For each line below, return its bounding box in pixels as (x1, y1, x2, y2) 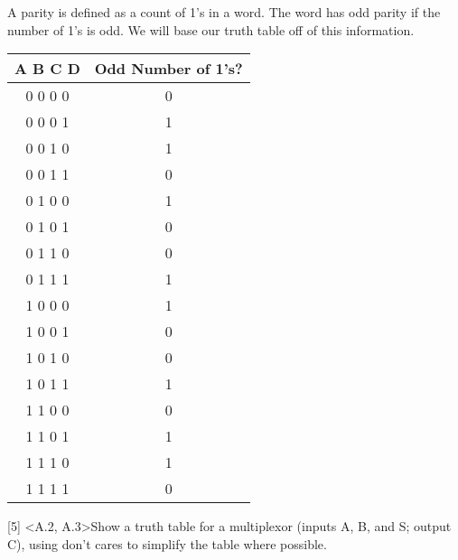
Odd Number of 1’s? (94, 58, 243, 79)
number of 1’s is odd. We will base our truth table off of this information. (7, 20, 415, 39)
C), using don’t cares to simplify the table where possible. (7, 534, 327, 553)
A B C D (14, 58, 80, 79)
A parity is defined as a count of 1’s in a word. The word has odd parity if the (7, 3, 441, 21)
